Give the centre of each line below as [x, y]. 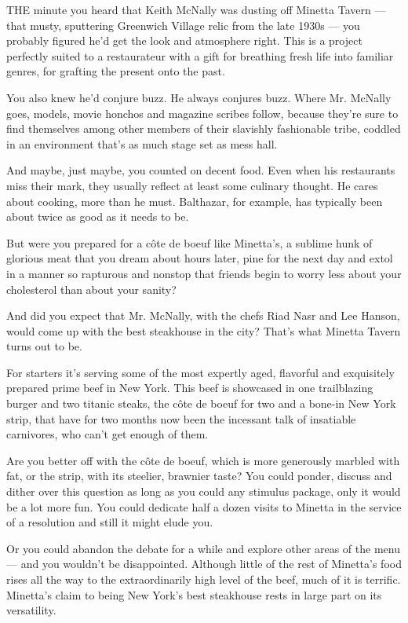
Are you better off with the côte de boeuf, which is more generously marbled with [203, 460]
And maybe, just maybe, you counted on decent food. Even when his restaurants [201, 170]
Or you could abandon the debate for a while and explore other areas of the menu [203, 548]
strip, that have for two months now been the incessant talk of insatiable [181, 418]
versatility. [31, 610]
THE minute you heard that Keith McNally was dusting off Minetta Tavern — [196, 9]
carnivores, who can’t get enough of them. [107, 434]
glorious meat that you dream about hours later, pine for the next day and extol [200, 258]
